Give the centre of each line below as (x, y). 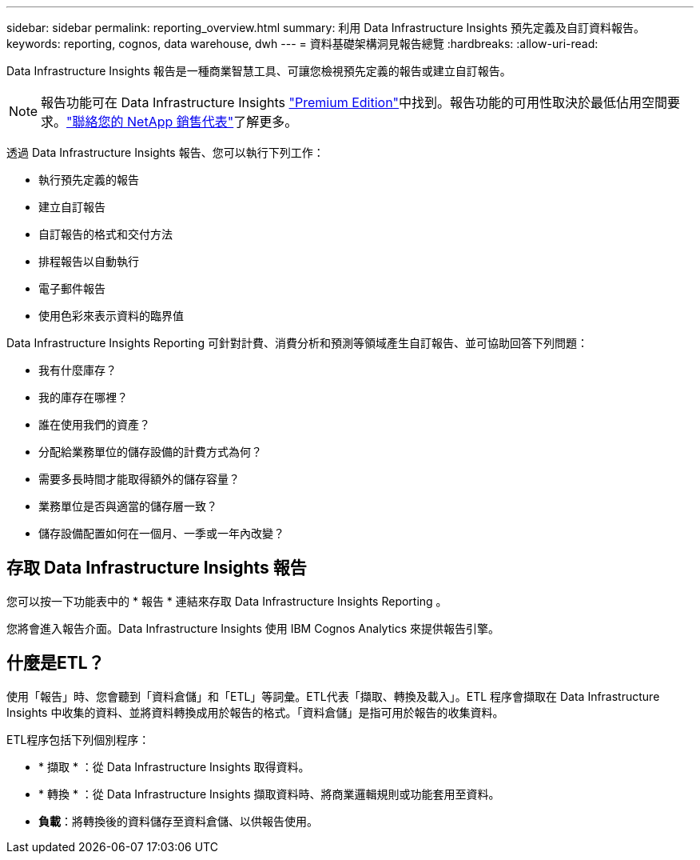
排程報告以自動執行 (89, 261)
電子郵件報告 (72, 288)
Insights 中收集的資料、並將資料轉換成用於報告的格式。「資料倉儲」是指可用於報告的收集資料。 (255, 712)
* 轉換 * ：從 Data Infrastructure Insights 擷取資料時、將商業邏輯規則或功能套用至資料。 (269, 794)
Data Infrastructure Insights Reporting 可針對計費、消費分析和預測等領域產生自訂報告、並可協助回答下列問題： (297, 343)
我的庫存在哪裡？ (83, 397)
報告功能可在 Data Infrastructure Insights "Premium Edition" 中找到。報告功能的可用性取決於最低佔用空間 (354, 102)
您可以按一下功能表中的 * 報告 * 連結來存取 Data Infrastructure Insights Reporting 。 (227, 601)
